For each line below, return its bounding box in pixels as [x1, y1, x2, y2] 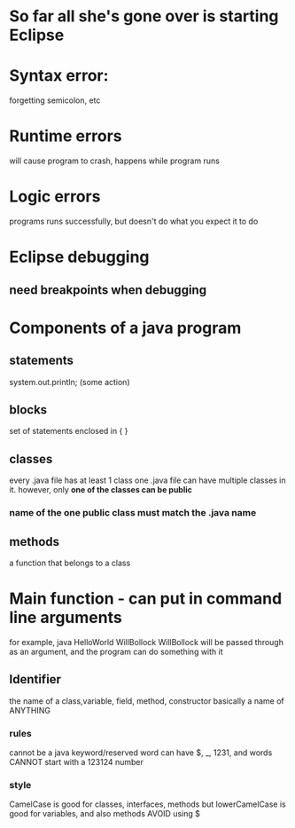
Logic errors [9, 186, 101, 207]
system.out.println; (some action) [9, 376, 130, 387]
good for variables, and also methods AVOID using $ [9, 808, 201, 819]
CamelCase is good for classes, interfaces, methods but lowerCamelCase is [9, 799, 286, 809]
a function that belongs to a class [9, 557, 131, 568]
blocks [9, 402, 48, 417]
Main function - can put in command [9, 588, 283, 609]
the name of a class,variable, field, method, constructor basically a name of [9, 695, 285, 706]
